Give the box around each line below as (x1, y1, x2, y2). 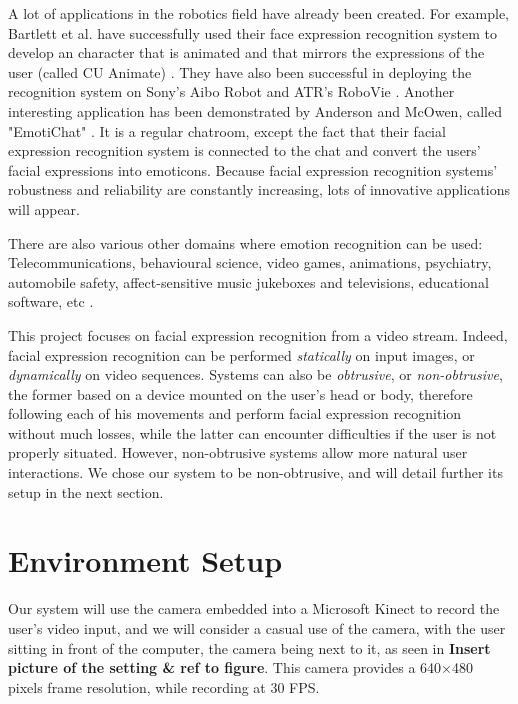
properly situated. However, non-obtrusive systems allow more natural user (8, 442, 468, 463)
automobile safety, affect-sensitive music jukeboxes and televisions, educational (8, 271, 489, 292)
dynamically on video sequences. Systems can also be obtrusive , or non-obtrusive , (8, 364, 503, 385)
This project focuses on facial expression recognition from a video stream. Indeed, (8, 324, 508, 345)
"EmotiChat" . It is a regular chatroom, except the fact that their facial (8, 120, 446, 141)
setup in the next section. (8, 481, 164, 502)
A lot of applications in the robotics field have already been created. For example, (8, 3, 510, 23)
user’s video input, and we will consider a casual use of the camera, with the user (8, 617, 506, 638)
